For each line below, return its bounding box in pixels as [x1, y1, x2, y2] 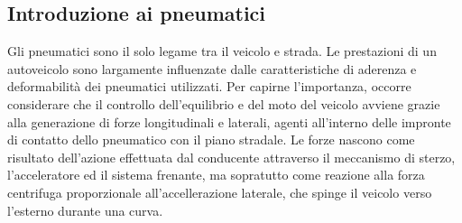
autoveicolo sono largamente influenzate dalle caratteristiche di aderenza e [7, 59, 417, 78]
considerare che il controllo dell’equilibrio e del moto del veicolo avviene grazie [7, 94, 440, 113]
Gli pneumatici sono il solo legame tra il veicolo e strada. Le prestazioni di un [7, 42, 437, 60]
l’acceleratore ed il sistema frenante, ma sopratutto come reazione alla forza [7, 165, 425, 184]
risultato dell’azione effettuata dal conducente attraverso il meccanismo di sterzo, [7, 147, 456, 166]
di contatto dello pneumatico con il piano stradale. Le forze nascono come [7, 130, 415, 149]
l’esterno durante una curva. [7, 200, 163, 219]
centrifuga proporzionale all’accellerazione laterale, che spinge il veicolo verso [7, 182, 432, 201]
